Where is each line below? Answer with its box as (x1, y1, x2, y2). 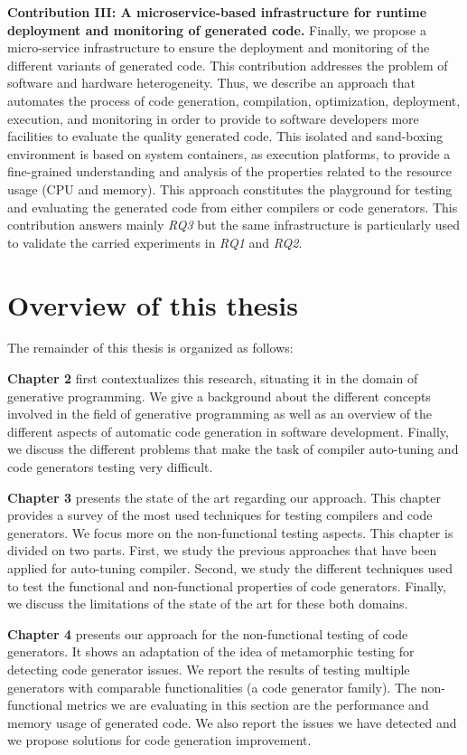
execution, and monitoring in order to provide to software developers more (7, 109, 419, 127)
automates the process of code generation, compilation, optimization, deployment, (7, 90, 461, 109)
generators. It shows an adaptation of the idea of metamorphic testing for (7, 642, 415, 661)
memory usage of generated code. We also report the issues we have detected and (7, 713, 457, 731)
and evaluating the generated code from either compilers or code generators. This (7, 197, 458, 216)
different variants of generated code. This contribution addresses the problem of (7, 55, 448, 74)
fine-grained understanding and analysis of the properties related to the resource (7, 162, 452, 181)
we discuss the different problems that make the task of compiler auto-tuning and (7, 439, 459, 458)
